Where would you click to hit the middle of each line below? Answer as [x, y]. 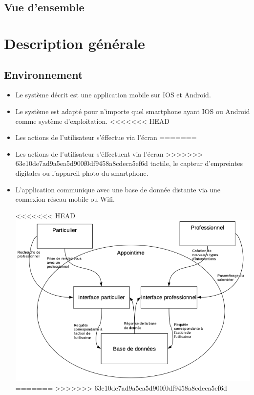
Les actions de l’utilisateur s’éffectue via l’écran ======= [106, 137]
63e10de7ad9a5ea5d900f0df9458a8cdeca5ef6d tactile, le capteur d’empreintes [129, 163]
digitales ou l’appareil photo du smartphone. [82, 173]
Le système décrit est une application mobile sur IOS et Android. [113, 95]
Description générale [74, 43]
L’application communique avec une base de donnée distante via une [118, 189]
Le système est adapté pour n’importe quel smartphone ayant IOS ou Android [133, 111]
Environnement [43, 74]
